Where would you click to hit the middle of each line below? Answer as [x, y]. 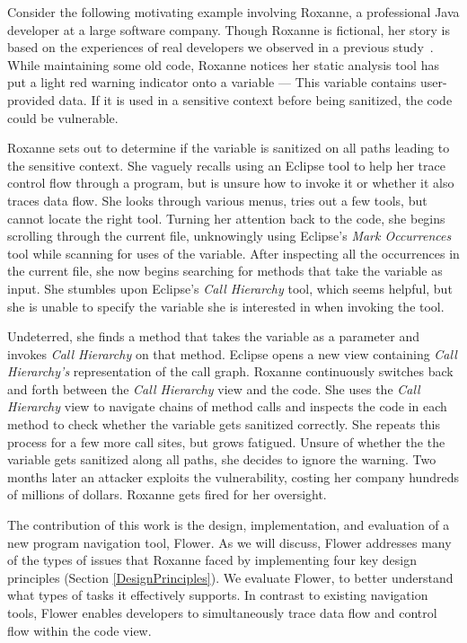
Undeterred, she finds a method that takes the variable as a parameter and [213, 336]
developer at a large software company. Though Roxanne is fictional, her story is [229, 29]
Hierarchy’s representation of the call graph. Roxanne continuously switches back [230, 371]
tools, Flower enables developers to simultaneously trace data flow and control [222, 612]
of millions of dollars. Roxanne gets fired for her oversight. [167, 494]
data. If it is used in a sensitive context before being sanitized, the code [256, 99]
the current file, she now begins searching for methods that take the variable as [225, 271]
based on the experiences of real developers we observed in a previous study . [220, 47]
